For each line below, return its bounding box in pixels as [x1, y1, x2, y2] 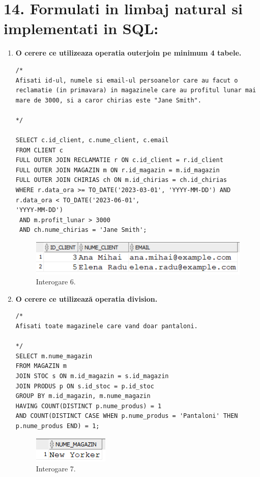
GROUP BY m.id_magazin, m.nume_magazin [15, 392, 151, 400]
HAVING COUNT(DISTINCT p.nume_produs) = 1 [15, 402, 162, 410]
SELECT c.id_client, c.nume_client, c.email [15, 137, 169, 144]
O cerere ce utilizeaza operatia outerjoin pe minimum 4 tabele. [15, 47, 242, 58]
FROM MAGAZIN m [15, 362, 67, 370]
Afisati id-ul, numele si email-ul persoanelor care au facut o [15, 76, 238, 84]
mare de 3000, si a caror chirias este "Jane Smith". [15, 96, 201, 104]
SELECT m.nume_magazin [15, 352, 93, 360]
